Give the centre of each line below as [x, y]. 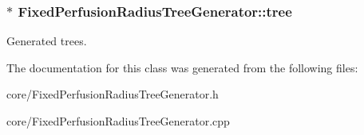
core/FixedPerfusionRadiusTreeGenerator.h [113, 94]
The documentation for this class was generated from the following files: [182, 67]
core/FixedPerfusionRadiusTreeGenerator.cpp [118, 121]
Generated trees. [47, 41]
